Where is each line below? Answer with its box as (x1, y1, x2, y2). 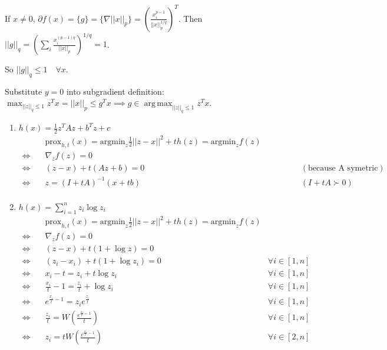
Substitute (5, 85, 42, 97)
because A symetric (308, 164, 378, 173)
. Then (178, 12, 203, 24)
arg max (144, 99, 173, 108)
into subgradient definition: (66, 85, 164, 97)
